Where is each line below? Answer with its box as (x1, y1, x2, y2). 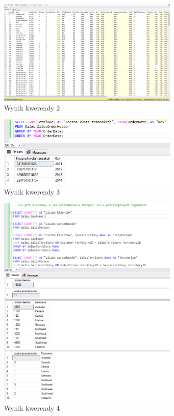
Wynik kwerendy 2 (4, 102, 60, 112)
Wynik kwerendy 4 (4, 402, 60, 413)
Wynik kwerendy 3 (4, 186, 60, 196)
